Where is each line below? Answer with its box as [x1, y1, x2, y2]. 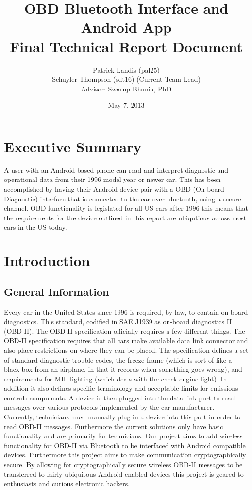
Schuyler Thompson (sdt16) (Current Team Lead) [52, 74, 201, 84]
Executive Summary [4, 136, 142, 156]
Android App [81, 17, 172, 37]
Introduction [4, 251, 90, 271]
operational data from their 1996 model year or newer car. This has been [4, 174, 221, 184]
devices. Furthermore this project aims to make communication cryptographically [4, 450, 246, 460]
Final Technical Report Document [10, 36, 243, 56]
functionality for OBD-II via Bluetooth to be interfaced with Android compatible [4, 440, 246, 450]
